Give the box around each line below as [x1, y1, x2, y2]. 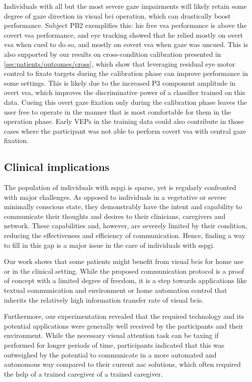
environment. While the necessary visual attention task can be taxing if [4, 330, 219, 340]
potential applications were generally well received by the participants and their [4, 320, 244, 331]
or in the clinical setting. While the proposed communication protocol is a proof [4, 265, 244, 276]
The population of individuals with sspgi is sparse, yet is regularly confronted [4, 182, 236, 192]
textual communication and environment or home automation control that [4, 285, 227, 295]
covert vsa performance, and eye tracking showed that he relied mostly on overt [4, 29, 243, 40]
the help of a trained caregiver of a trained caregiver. [4, 368, 163, 379]
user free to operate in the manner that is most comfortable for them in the [4, 106, 231, 117]
